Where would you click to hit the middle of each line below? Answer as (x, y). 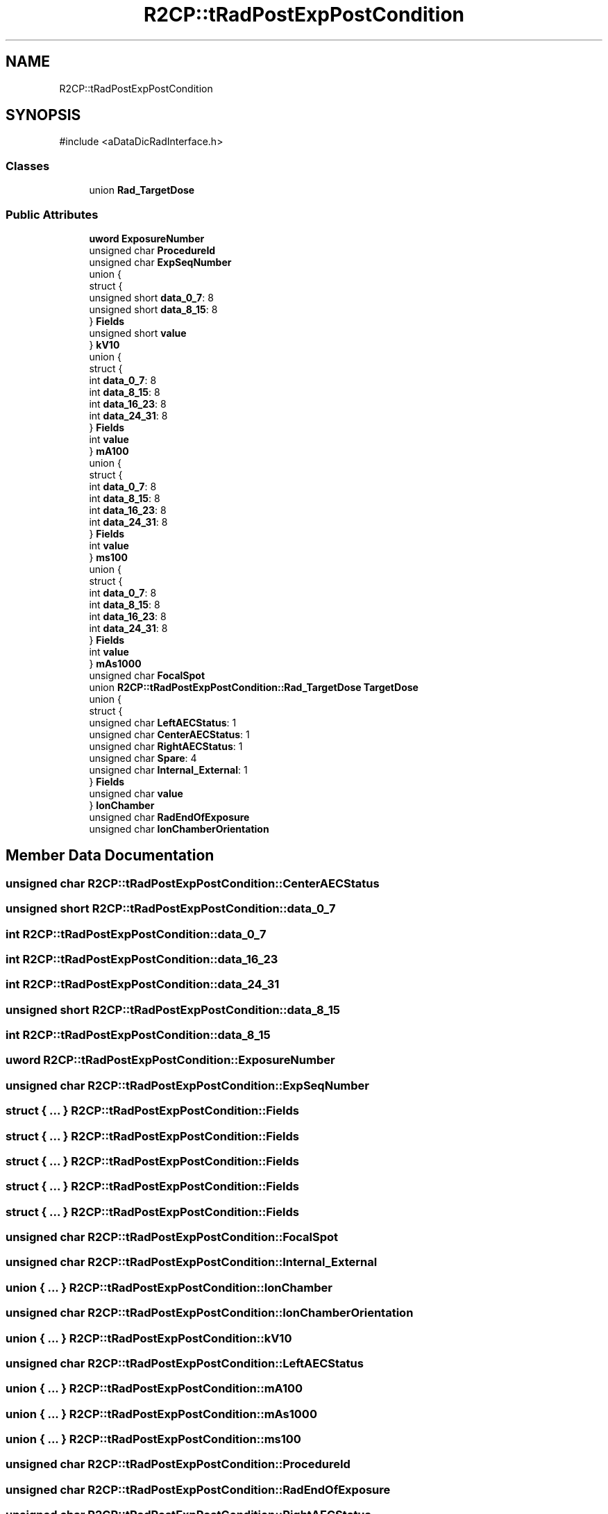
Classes (28, 166)
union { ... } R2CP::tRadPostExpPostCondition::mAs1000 (161, 1414)
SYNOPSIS (43, 115)
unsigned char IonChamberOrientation (179, 829)
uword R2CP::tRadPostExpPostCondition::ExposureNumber (170, 1060)
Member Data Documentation (110, 856)
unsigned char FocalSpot (147, 675)
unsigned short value (138, 333)
